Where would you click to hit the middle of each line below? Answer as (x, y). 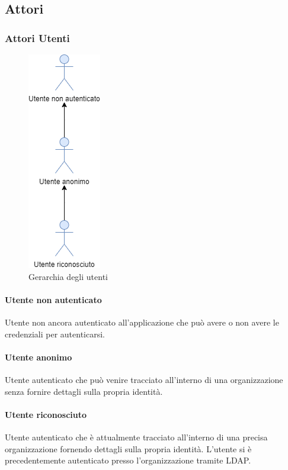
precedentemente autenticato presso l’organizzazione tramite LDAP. (128, 460)
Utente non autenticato (53, 299)
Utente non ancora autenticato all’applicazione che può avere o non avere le (142, 322)
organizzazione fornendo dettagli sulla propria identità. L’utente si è (128, 448)
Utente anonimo (39, 357)
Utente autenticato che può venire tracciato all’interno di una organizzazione (144, 379)
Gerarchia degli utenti (68, 276)
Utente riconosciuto (46, 414)
